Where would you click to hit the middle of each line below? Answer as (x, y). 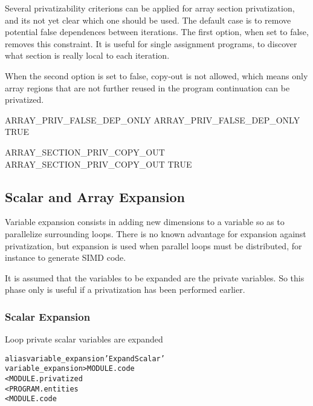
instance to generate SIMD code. (66, 257)
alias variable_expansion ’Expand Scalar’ (85, 359)
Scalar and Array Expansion (95, 196)
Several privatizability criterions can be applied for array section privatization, (150, 8)
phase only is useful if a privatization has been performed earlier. (125, 290)
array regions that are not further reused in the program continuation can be (147, 87)
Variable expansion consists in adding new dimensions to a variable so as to (145, 222)
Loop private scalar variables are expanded (84, 339)
